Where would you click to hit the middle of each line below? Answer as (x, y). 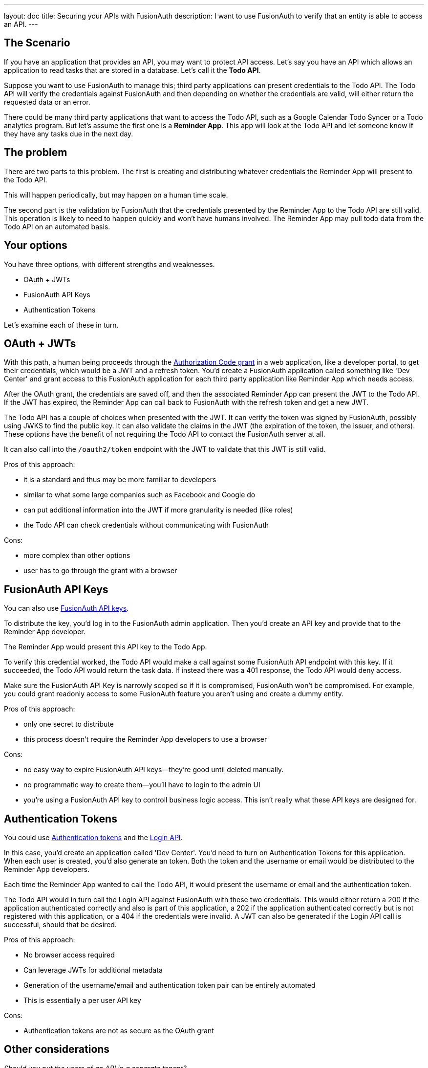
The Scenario (37, 43)
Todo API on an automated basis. (57, 226)
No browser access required (69, 955)
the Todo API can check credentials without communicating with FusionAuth (146, 525)
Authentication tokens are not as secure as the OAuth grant (119, 1031)
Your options (36, 245)
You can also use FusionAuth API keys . (66, 608)
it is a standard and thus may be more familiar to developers (120, 480)
